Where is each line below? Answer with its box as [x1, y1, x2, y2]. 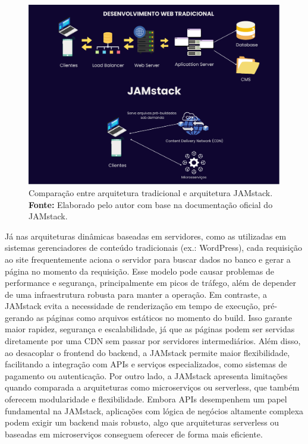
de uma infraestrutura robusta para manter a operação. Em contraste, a [5, 288, 267, 300]
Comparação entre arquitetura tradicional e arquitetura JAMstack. [29, 186, 273, 199]
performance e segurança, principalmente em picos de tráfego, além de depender [5, 276, 296, 289]
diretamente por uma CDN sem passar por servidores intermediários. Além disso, [5, 335, 301, 347]
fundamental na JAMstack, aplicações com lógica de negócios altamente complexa [5, 404, 304, 417]
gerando [5, 311, 34, 323]
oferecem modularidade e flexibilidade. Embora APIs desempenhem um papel [5, 393, 287, 405]
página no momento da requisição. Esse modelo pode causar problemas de [5, 264, 274, 277]
